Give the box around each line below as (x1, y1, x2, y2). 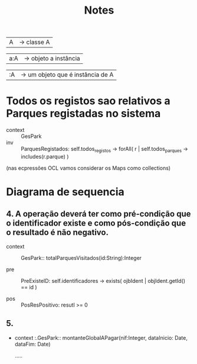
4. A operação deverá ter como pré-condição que (6, 208, 191, 219)
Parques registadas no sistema (6, 107, 161, 120)
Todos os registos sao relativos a (6, 94, 170, 108)
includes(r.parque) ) (21, 153, 69, 160)
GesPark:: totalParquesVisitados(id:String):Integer (21, 254, 142, 261)
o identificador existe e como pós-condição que (6, 218, 186, 228)
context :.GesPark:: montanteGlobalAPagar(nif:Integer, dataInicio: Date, (14, 334, 188, 341)
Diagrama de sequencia (6, 185, 125, 199)
